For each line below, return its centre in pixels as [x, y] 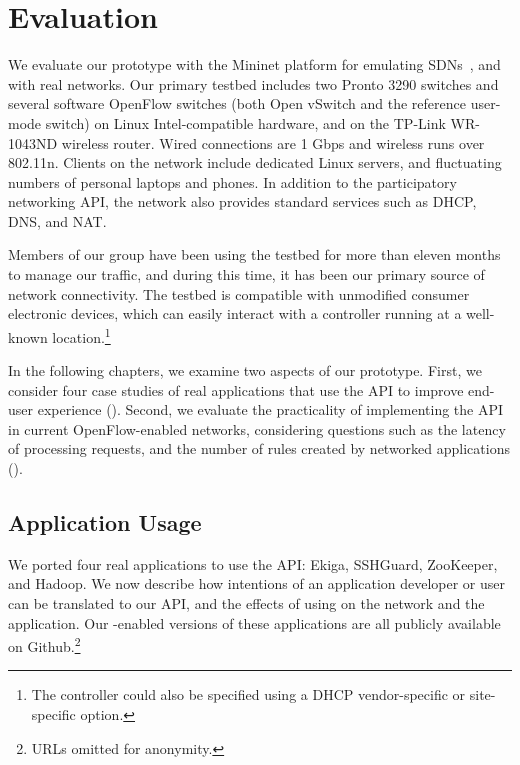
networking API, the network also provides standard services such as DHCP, [242, 201]
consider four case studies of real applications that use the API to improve [236, 389]
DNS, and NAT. [57, 220]
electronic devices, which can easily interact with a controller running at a [235, 313]
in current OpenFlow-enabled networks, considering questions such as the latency [257, 428]
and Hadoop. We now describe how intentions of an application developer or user [257, 583]
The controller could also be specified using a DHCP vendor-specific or [248, 694]
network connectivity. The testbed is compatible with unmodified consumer [239, 293]
